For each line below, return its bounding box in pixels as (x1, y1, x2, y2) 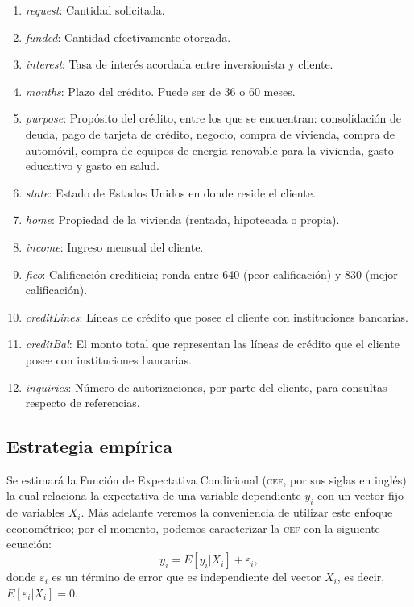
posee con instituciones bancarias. (25, 351, 192, 368)
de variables (6, 504, 65, 521)
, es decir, (337, 568, 385, 585)
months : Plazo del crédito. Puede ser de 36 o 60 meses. (25, 82, 296, 99)
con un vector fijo (317, 487, 404, 504)
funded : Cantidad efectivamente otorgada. (25, 28, 231, 45)
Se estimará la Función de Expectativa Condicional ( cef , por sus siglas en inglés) (6, 471, 407, 488)
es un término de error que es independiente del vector (52, 568, 321, 585)
